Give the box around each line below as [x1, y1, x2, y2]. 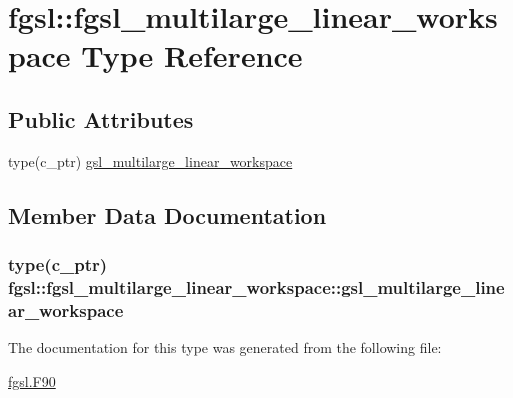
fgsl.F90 [8, 370, 56, 391]
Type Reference [81, 35, 303, 76]
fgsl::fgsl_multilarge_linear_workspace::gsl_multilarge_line [8, 274, 505, 299]
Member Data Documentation [8, 199, 327, 230]
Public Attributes [8, 103, 194, 134]
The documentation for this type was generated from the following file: [8, 337, 442, 358]
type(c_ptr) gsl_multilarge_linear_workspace [8, 150, 293, 171]
